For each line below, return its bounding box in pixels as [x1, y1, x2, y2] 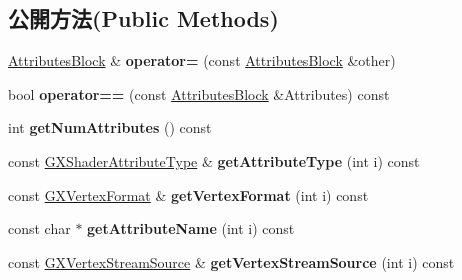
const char [8, 218, 71, 239]
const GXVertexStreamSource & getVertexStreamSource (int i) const [8, 251, 455, 272]
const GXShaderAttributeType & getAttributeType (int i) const [8, 150, 420, 171]
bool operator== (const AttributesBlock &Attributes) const [8, 83, 390, 104]
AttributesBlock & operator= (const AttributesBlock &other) [8, 50, 396, 71]
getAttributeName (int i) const [87, 218, 295, 239]
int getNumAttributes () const [8, 117, 212, 138]
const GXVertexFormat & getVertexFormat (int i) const [8, 184, 369, 205]
